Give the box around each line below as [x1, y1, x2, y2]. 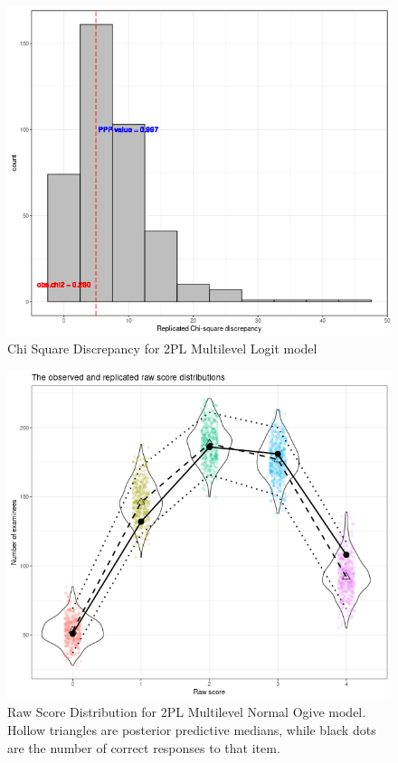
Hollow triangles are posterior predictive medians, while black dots [7, 720, 376, 739]
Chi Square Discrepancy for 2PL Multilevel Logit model [7, 339, 317, 358]
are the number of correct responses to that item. [7, 738, 280, 757]
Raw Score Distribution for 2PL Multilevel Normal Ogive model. [7, 702, 366, 721]
